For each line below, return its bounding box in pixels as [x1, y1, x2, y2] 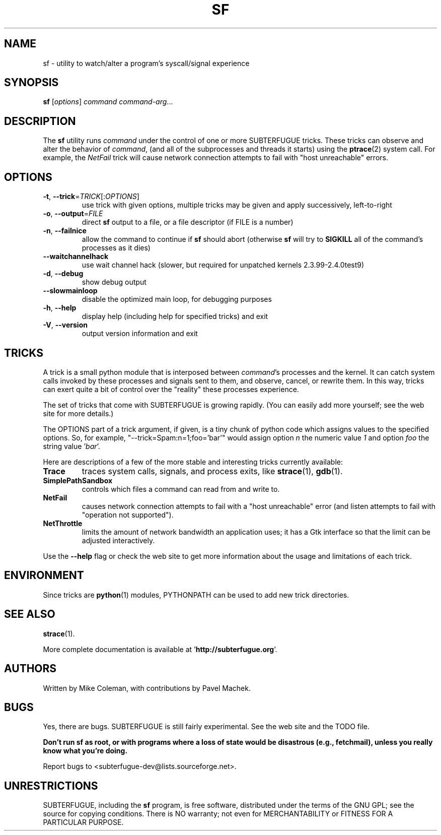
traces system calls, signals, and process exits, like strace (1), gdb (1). [82, 466, 343, 476]
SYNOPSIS [4, 76, 59, 89]
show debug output [82, 278, 146, 287]
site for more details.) [43, 409, 114, 418]
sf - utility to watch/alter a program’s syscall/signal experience [43, 58, 250, 68]
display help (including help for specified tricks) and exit [82, 312, 268, 321]
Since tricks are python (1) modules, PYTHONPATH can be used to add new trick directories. [43, 590, 349, 599]
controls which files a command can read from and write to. [82, 484, 280, 493]
